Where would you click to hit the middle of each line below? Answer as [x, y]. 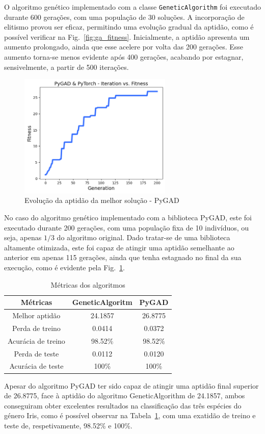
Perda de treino [36, 328]
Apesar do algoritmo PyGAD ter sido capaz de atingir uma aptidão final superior [131, 385]
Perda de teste [36, 353]
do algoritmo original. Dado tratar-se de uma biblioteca [143, 237]
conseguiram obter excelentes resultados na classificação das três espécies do [123, 405]
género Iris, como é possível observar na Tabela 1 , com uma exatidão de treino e [130, 415]
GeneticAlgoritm [102, 302]
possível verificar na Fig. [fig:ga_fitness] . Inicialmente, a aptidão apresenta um [127, 36]
